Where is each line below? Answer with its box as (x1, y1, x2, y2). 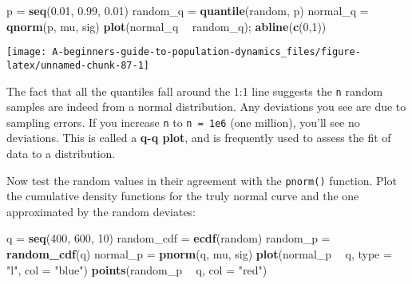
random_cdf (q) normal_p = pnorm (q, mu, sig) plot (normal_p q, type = (6, 246, 392, 262)
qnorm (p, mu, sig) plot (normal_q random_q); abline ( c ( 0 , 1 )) (6, 18, 327, 34)
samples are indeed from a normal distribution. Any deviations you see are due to (6, 98, 406, 115)
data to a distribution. (6, 145, 116, 161)
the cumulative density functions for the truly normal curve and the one (6, 187, 359, 204)
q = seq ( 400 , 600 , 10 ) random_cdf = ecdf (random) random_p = (6, 230, 331, 247)
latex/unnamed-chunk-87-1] (6, 59, 149, 71)
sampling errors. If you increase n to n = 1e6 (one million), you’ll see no (6, 113, 360, 130)
